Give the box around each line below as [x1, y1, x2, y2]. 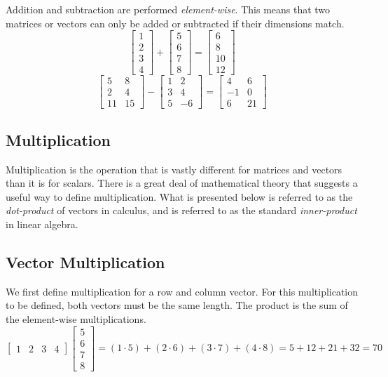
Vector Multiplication [6, 251, 165, 272]
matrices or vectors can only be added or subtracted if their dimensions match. [6, 15, 345, 30]
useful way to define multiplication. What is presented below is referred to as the [6, 189, 353, 204]
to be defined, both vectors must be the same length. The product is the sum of [6, 298, 348, 312]
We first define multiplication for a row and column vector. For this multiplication [6, 284, 359, 298]
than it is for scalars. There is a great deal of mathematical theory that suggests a [6, 176, 358, 190]
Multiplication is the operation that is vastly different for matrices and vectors [6, 161, 342, 176]
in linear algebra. [6, 216, 78, 231]
